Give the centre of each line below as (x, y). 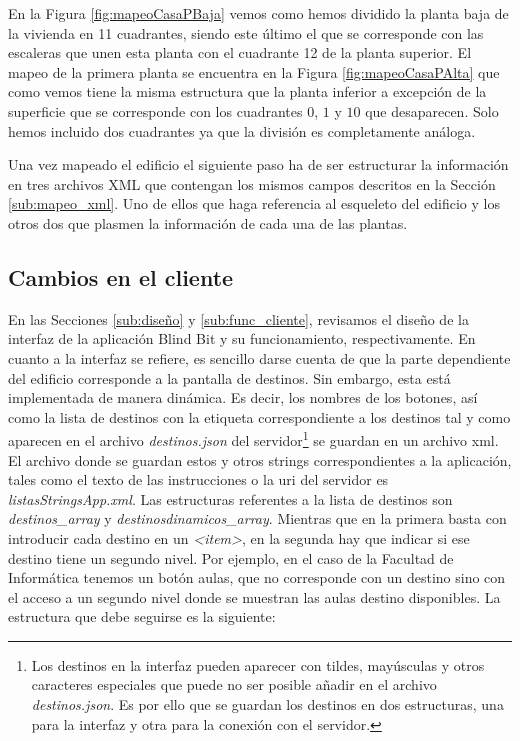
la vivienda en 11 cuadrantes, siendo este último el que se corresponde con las (246, 32)
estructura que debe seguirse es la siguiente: (142, 616)
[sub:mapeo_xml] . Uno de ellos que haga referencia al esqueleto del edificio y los (254, 203)
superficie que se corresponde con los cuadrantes (155, 110)
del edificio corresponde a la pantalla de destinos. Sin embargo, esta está (229, 377)
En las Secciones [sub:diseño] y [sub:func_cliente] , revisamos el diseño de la (238, 318)
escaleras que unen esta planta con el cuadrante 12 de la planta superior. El (240, 52)
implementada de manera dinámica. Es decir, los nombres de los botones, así (243, 397)
